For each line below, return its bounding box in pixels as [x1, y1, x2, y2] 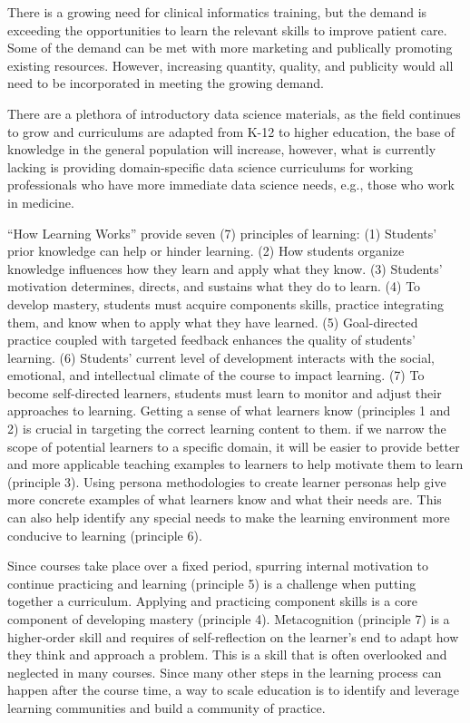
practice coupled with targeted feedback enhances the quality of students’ [7, 330, 416, 349]
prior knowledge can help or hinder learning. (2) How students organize [7, 241, 405, 260]
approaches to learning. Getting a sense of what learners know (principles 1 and [7, 401, 451, 420]
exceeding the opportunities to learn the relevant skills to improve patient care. [7, 20, 447, 39]
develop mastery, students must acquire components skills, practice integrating [7, 294, 444, 313]
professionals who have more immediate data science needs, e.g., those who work [7, 175, 455, 194]
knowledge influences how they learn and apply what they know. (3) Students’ [7, 259, 443, 278]
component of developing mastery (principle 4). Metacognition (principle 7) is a [7, 610, 450, 628]
